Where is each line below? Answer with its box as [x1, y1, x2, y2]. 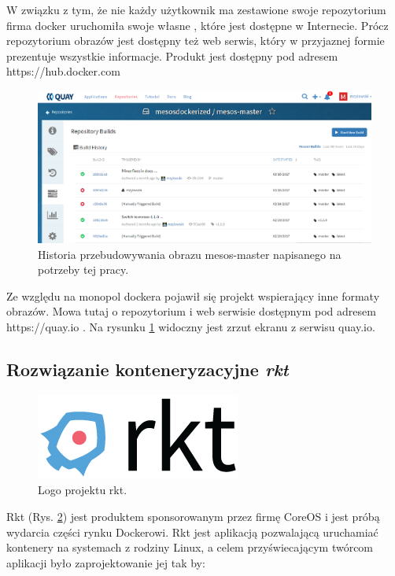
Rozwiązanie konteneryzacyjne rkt [6, 357, 289, 382]
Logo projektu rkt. [38, 482, 127, 498]
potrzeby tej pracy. [38, 261, 129, 278]
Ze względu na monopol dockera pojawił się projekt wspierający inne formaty [6, 287, 380, 304]
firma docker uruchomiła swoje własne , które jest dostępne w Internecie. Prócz [6, 17, 389, 33]
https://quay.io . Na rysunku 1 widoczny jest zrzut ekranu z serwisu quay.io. [6, 319, 375, 335]
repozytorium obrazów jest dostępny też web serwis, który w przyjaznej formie [6, 32, 385, 49]
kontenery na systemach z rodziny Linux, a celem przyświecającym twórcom [6, 539, 374, 556]
